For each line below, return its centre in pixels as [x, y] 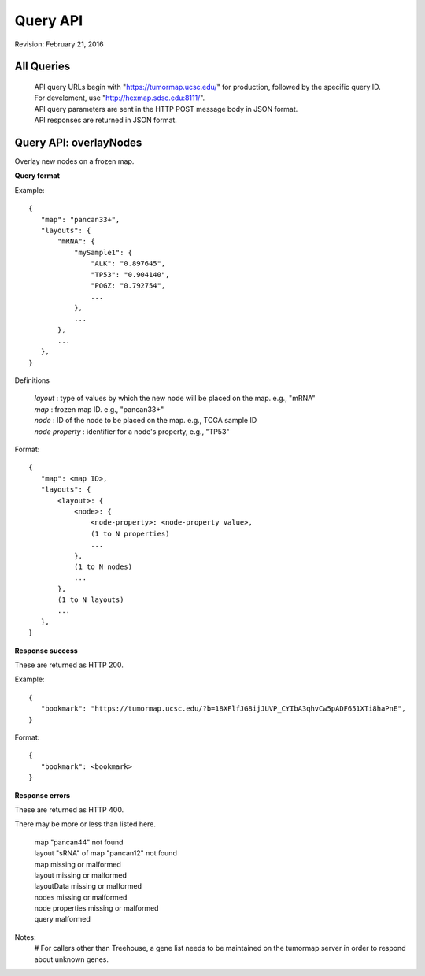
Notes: [25, 937]
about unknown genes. [72, 959]
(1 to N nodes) [103, 566]
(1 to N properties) [130, 533]
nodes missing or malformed [81, 897]
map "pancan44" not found [79, 842]
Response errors [42, 795]
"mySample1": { [103, 252]
